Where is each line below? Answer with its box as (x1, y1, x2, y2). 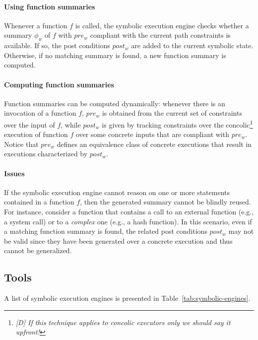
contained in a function (4, 197, 74, 207)
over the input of (4, 119, 55, 130)
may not (228, 226, 254, 236)
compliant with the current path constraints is (90, 30, 231, 40)
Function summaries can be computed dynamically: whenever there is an (4, 98, 225, 108)
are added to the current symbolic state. (131, 40, 254, 51)
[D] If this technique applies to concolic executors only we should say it (15, 317, 231, 327)
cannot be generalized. (4, 245, 72, 256)
